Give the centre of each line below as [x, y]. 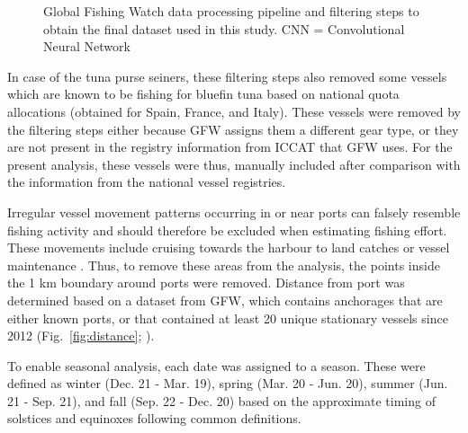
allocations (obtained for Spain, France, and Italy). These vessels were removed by [234, 111]
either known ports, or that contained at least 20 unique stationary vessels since [228, 318]
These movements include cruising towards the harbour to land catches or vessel [229, 247]
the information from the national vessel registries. [147, 182]
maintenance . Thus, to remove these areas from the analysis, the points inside [224, 265]
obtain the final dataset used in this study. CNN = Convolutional [224, 28]
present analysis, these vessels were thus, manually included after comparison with [234, 164]
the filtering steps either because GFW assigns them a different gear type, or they [233, 129]
